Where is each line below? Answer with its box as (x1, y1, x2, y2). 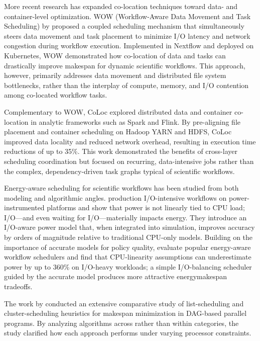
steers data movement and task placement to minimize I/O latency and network (4, 30, 250, 41)
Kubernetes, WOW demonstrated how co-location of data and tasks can (4, 50, 226, 60)
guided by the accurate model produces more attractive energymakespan (4, 271, 227, 282)
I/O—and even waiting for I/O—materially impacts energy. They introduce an (4, 212, 247, 222)
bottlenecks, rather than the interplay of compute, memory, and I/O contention (4, 79, 249, 90)
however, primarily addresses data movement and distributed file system (4, 70, 226, 80)
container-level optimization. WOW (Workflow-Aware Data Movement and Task (4, 11, 251, 21)
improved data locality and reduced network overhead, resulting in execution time (4, 136, 256, 146)
